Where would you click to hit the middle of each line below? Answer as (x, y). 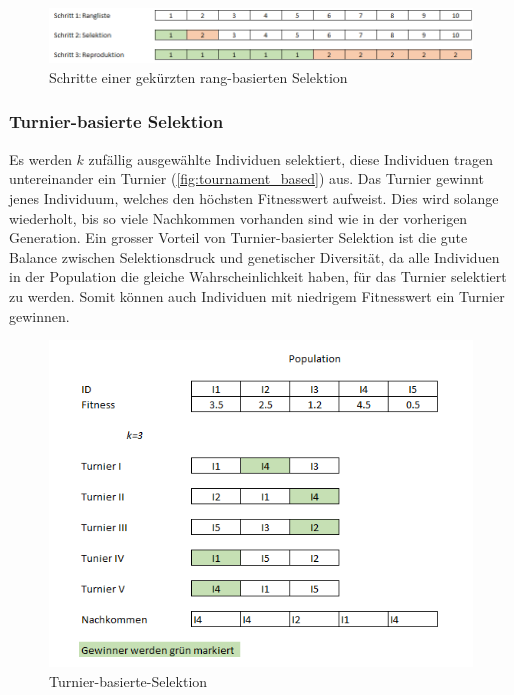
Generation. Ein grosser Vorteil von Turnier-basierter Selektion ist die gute (238, 237)
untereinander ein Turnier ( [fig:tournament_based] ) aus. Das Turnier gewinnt (246, 178)
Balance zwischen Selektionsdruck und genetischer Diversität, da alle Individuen (254, 256)
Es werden (40, 158)
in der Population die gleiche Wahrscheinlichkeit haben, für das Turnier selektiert (258, 276)
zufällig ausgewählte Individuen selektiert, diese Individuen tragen (290, 158)
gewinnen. (39, 315)
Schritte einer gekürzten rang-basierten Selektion (198, 76)
